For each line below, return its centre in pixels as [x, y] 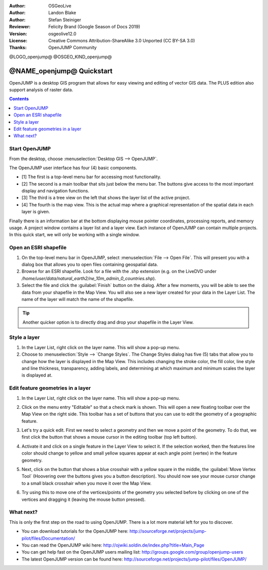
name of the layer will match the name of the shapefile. [78, 299]
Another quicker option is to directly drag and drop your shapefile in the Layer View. [108, 322]
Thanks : [18, 48]
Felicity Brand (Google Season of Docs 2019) [94, 27]
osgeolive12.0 [62, 34]
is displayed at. [37, 375]
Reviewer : [20, 27]
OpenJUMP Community [72, 48]
